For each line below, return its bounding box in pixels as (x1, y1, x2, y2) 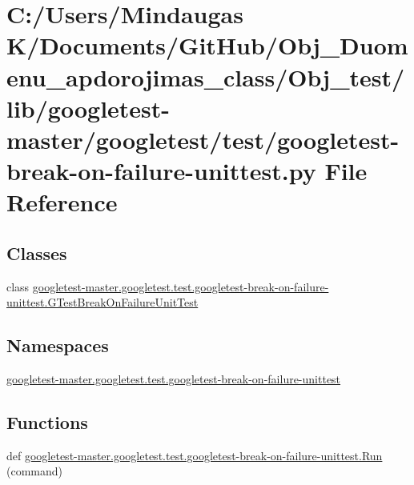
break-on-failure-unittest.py (6, 154, 316, 187)
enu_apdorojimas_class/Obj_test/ (6, 60, 405, 93)
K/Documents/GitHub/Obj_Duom (6, 29, 408, 62)
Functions (6, 410, 88, 435)
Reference (6, 186, 118, 218)
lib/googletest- (6, 91, 171, 124)
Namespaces (6, 333, 109, 358)
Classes (6, 240, 67, 265)
